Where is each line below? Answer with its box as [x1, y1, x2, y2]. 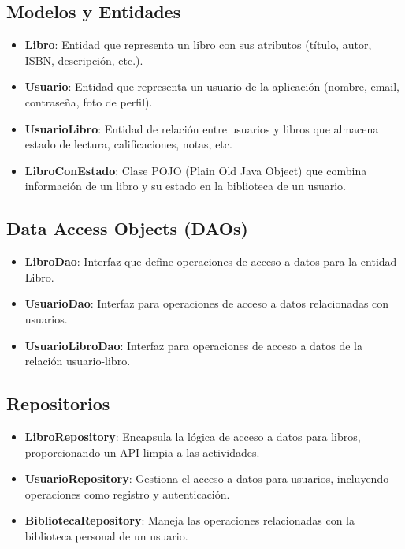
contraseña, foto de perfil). [24, 93, 153, 110]
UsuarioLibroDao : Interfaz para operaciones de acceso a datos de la [24, 337, 363, 353]
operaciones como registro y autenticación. [24, 485, 230, 502]
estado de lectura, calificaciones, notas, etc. [24, 136, 232, 152]
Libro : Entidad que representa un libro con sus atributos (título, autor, [24, 36, 372, 53]
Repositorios [6, 391, 110, 416]
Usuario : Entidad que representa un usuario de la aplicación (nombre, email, [24, 78, 399, 95]
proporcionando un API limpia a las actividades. [24, 443, 260, 460]
